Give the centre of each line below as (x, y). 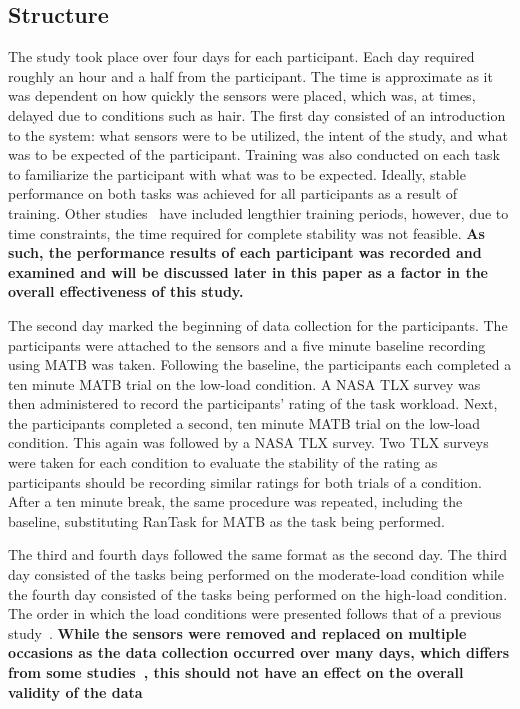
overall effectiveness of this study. (126, 291)
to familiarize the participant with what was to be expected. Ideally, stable (237, 173)
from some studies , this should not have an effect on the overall (236, 672)
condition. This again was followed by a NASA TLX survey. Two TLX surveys (248, 442)
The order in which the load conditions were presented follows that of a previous (255, 613)
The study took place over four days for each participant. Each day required (241, 56)
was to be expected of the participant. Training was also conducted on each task (254, 154)
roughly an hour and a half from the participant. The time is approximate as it (250, 75)
